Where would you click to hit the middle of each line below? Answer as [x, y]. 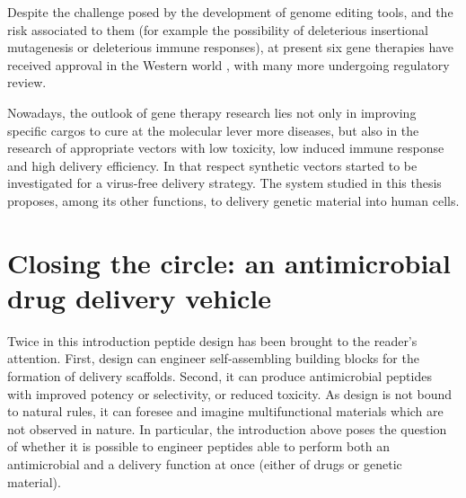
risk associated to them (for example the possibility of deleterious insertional [218, 29]
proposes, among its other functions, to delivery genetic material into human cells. [233, 200]
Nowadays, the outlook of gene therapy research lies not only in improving [212, 112]
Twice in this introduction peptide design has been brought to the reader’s [212, 340]
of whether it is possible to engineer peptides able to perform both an [198, 446]
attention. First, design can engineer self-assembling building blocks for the [213, 358]
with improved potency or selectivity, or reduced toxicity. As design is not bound [230, 393]
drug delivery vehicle [139, 297]
